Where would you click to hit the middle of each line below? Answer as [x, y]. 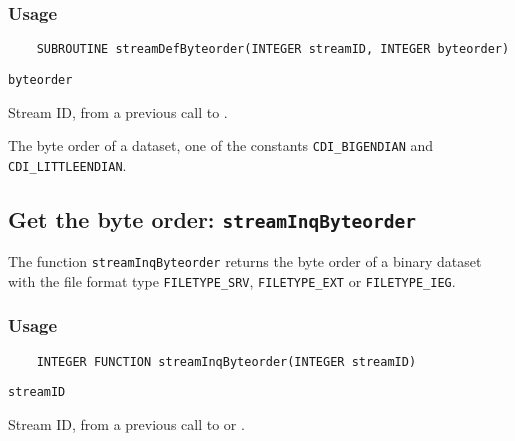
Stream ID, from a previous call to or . [126, 424]
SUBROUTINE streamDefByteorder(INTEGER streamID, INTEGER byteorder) [273, 49]
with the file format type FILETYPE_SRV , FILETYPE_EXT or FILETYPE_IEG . [232, 280]
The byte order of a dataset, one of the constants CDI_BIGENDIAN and [221, 145]
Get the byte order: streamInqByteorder [212, 218]
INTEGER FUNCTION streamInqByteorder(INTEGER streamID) [226, 361]
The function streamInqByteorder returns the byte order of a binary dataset [245, 261]
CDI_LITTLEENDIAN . [67, 164]
